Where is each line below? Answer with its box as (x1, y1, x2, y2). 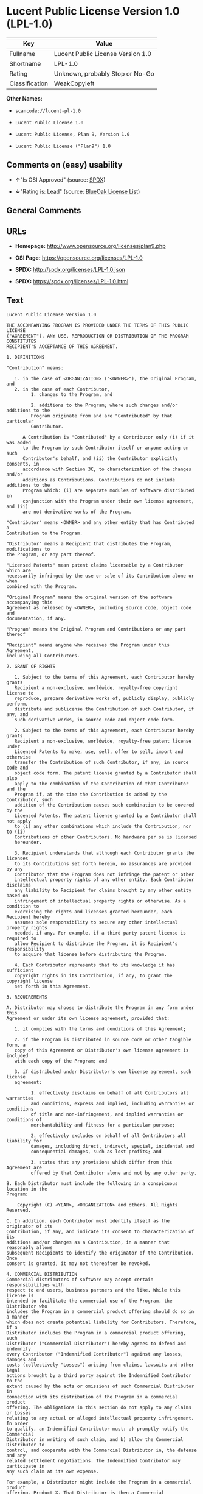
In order (6, 1420, 29, 1426)
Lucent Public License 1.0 (15, 119, 84, 126)
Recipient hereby (6, 914, 50, 920)
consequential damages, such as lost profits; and (30, 1149, 162, 1155)
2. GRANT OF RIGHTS (6, 663, 56, 670)
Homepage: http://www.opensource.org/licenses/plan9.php (15, 242, 166, 249)
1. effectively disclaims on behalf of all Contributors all (30, 1089, 189, 1096)
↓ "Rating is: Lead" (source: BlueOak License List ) (15, 188, 140, 195)
